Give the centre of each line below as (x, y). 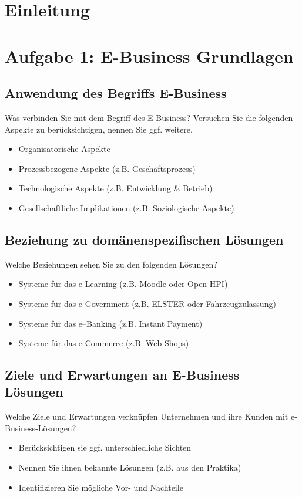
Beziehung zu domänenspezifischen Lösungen (144, 239)
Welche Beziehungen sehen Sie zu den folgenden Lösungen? (111, 264)
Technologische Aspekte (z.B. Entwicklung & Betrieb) (115, 188)
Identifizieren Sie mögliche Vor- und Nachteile (101, 487)
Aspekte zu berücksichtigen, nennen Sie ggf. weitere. (99, 129)
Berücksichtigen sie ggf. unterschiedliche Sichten (105, 447)
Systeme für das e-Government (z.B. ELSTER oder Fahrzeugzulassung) (147, 303)
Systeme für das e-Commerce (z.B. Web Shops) (104, 343)
